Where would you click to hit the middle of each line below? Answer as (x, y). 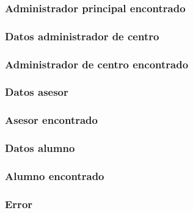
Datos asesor (37, 92)
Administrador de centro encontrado (97, 64)
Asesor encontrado (51, 120)
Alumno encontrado (55, 175)
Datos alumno (40, 148)
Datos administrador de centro (82, 36)
